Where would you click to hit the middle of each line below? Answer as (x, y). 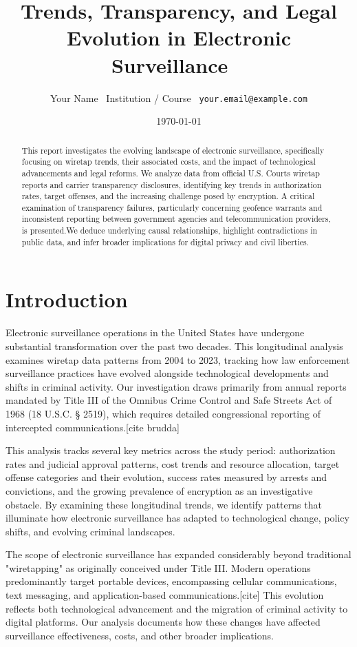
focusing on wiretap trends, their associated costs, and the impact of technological (169, 162)
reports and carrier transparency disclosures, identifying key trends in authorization (172, 184)
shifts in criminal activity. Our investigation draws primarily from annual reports (176, 386)
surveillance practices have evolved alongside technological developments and (167, 373)
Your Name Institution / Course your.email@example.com (179, 97)
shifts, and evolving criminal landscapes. (90, 531)
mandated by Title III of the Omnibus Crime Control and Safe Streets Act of (169, 400)
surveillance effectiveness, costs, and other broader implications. (140, 635)
